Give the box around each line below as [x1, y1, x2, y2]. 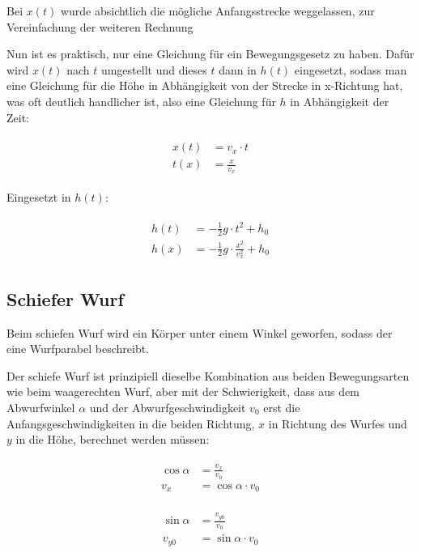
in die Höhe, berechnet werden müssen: [15, 431, 210, 448]
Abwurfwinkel [6, 399, 75, 416]
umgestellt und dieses [100, 61, 207, 78]
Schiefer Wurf [6, 286, 124, 311]
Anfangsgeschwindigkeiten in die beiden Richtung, [6, 415, 255, 432]
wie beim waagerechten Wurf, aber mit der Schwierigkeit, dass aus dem [6, 383, 359, 400]
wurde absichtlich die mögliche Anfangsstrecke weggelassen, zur [60, 2, 375, 19]
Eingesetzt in [6, 189, 71, 206]
